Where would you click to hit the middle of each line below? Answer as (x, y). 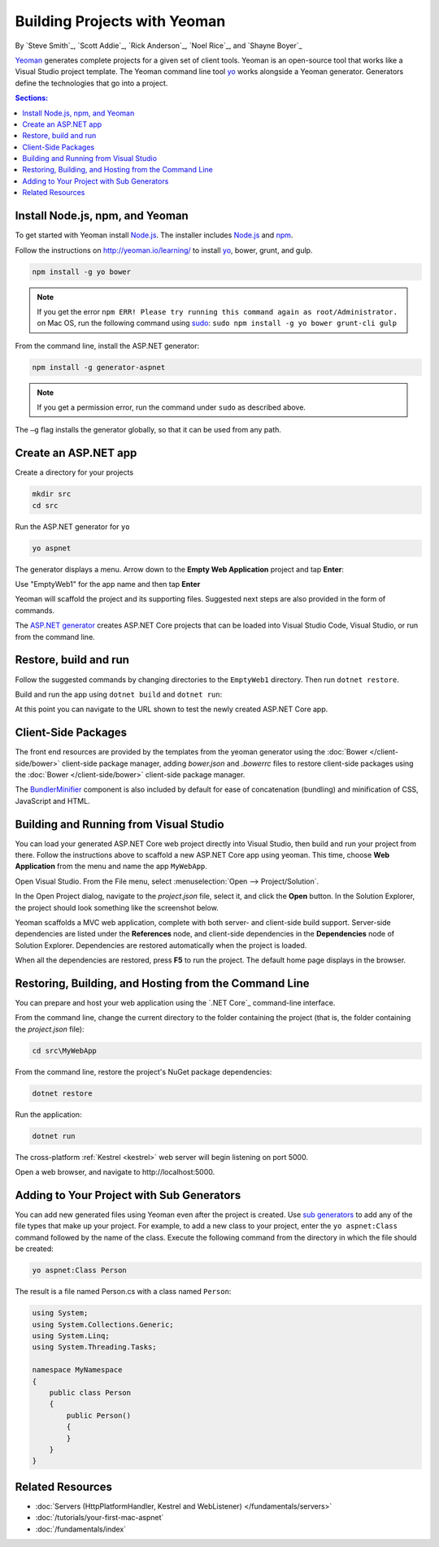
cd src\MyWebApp (65, 1050)
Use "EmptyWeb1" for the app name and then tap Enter (108, 584)
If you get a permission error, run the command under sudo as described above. (172, 407)
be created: (35, 1249)
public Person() (99, 1415)
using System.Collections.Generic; (103, 1324)
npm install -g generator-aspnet (99, 367)
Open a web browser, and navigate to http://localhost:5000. (115, 1172)
